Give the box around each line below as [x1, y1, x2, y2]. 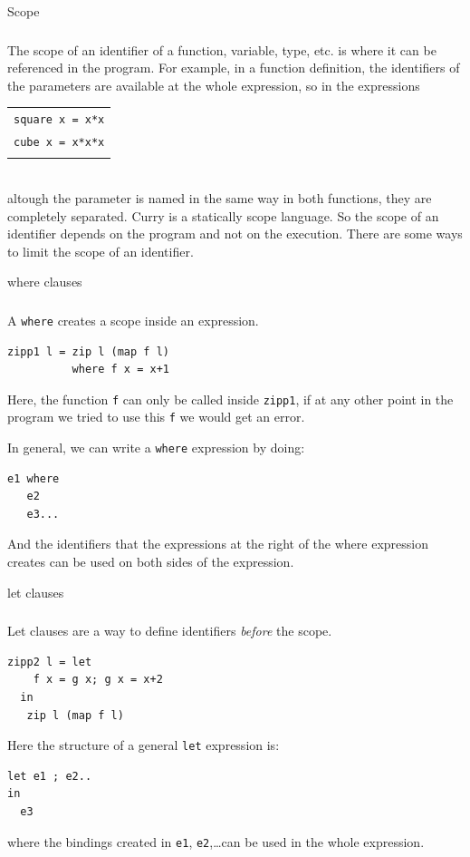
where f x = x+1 [72, 363, 169, 376]
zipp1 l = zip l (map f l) [7, 345, 169, 358]
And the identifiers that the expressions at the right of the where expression [7, 534, 428, 553]
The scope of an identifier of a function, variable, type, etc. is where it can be [7, 40, 436, 59]
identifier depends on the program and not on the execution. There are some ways [7, 224, 463, 243]
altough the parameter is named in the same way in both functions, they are [7, 188, 432, 207]
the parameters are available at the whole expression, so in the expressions [7, 75, 420, 94]
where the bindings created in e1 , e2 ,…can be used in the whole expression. [7, 832, 425, 851]
